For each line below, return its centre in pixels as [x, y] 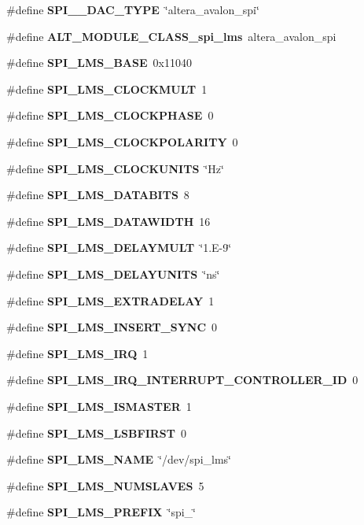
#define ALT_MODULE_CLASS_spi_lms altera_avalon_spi [171, 36]
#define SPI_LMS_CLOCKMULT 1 [107, 89]
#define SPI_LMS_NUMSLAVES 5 [105, 485]
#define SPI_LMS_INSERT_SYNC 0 [112, 327]
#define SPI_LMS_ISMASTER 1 [99, 406]
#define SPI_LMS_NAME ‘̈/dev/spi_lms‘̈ [119, 459]
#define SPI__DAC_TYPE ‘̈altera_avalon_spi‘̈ [133, 9]
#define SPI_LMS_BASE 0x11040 [99, 63]
